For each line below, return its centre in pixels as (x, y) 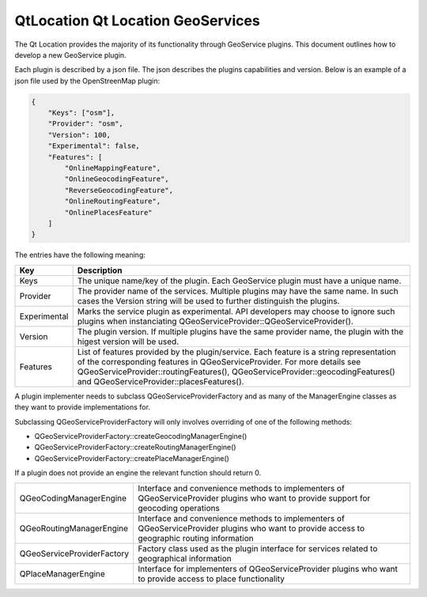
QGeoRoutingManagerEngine (74, 528)
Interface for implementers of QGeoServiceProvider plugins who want (268, 569)
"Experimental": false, (94, 146)
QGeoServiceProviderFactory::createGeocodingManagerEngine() (141, 436)
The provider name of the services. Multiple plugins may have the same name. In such (238, 291)
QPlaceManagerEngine (62, 573)
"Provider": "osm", (86, 124)
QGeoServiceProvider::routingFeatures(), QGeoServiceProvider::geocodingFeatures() (236, 372)
